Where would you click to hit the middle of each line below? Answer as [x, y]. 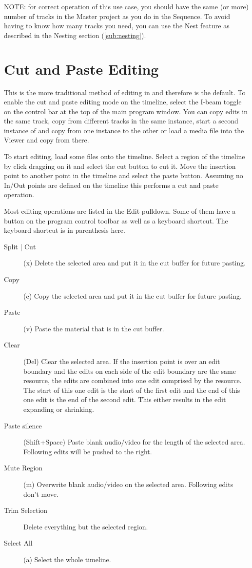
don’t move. [41, 494]
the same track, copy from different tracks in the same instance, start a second [121, 121]
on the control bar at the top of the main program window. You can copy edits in [126, 111]
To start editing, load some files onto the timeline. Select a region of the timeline [125, 156]
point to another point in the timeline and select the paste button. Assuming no [124, 175]
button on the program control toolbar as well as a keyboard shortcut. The [116, 220]
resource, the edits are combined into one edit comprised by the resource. [133, 380]
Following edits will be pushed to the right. [88, 451]
